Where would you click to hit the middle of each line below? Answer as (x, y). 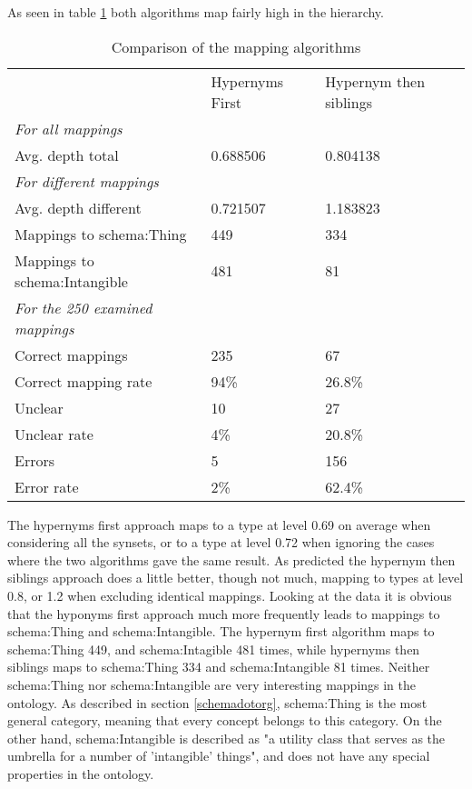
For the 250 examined (84, 307)
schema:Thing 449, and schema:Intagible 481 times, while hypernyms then (214, 649)
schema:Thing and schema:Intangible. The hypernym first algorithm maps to (221, 631)
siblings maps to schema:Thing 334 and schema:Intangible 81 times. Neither (219, 667)
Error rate (47, 486)
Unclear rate (54, 434)
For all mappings (69, 128)
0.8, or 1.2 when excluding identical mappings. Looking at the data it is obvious (230, 595)
